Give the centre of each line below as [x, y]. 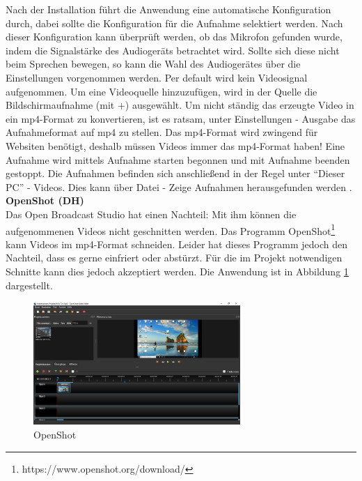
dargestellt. [29, 285]
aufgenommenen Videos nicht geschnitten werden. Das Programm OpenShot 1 [171, 229]
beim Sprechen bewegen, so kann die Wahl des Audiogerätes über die [153, 64]
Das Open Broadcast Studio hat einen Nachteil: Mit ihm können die [151, 214]
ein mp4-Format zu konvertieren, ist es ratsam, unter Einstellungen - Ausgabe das [181, 118]
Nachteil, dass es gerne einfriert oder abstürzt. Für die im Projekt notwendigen [174, 258]
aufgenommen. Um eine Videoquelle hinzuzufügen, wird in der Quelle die [162, 91]
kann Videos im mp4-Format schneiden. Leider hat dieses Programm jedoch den [177, 244]
